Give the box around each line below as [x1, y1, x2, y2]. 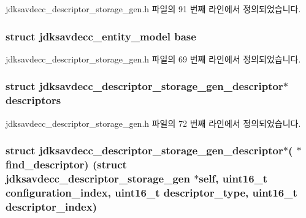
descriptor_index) [6, 198, 97, 214]
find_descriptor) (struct [6, 156, 127, 171]
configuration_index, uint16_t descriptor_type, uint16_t [6, 184, 297, 200]
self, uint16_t [199, 170, 268, 186]
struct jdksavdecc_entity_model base [6, 28, 196, 43]
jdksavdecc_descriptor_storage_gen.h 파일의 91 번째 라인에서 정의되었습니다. [6, 2, 301, 15]
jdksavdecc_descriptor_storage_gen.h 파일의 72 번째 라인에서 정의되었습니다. [6, 116, 301, 129]
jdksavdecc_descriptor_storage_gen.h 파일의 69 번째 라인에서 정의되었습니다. [6, 52, 301, 65]
